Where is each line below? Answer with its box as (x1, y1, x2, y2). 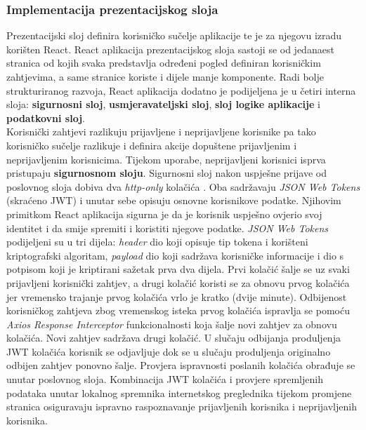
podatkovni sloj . (6, 110, 85, 125)
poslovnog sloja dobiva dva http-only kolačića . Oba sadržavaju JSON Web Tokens (6, 179, 360, 194)
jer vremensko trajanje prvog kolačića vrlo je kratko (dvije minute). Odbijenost (6, 289, 347, 304)
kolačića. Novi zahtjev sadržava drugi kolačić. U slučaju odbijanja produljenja (6, 330, 341, 345)
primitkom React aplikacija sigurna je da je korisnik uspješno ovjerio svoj (6, 206, 322, 221)
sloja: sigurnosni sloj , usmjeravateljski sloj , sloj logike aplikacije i (6, 97, 320, 112)
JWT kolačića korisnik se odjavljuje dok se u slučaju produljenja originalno (6, 344, 331, 358)
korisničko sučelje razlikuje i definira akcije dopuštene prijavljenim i (6, 137, 297, 152)
